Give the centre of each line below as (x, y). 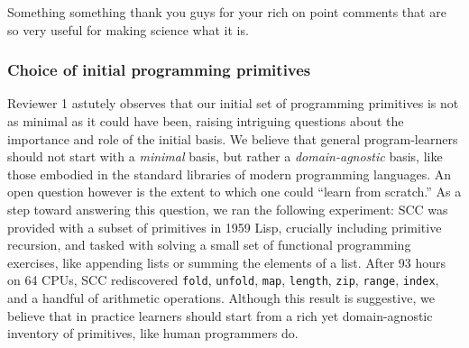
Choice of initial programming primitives (159, 70)
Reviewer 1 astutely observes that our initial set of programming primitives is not (233, 103)
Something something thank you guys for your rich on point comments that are (227, 12)
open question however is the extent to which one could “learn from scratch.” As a (234, 192)
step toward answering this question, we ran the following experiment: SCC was (228, 209)
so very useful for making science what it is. (128, 29)
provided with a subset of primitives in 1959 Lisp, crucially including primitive (225, 227)
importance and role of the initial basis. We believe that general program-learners (233, 138)
